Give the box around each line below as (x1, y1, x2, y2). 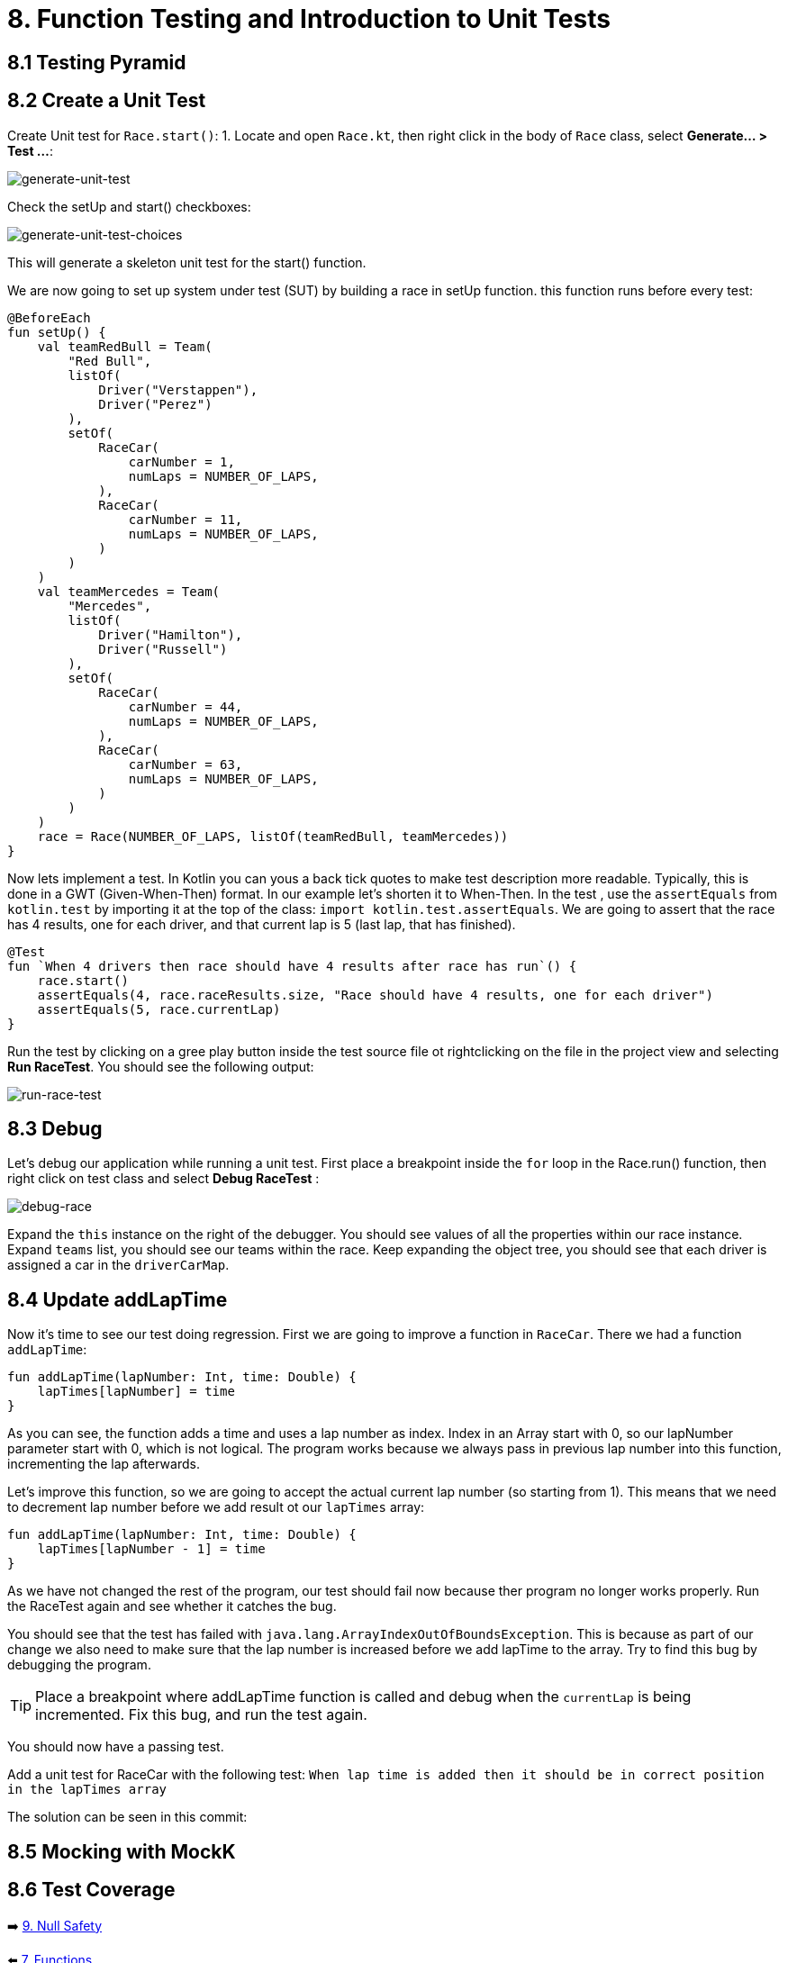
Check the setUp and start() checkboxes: (7, 198, 251, 214)
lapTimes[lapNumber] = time (37, 1384, 235, 1399)
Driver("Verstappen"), (98, 382, 258, 397)
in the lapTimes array (7, 1782, 168, 1797)
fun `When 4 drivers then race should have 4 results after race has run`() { (7, 958, 577, 973)
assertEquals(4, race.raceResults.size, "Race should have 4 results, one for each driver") (37, 987, 713, 1002)
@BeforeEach (7, 310, 91, 325)
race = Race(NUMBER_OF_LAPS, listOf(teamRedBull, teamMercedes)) (37, 828, 509, 844)
